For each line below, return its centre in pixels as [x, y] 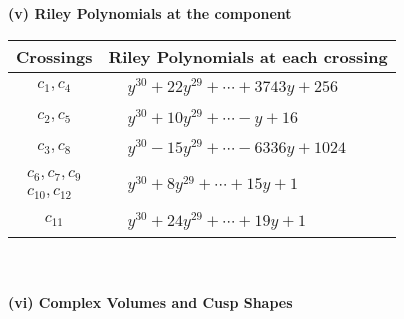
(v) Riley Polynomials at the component [150, 13]
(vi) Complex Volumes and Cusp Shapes [150, 302]
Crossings [54, 56]
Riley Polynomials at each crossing [248, 56]
